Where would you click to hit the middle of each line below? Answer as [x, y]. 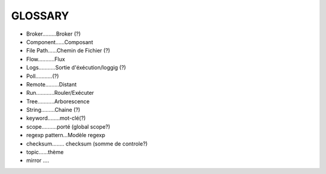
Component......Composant [60, 42]
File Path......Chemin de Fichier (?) [68, 51]
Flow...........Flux [46, 59]
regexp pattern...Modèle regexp [66, 135]
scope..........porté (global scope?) [68, 126]
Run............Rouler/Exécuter [60, 93]
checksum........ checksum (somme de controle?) [87, 143]
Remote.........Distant [51, 84]
